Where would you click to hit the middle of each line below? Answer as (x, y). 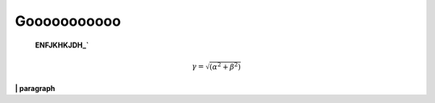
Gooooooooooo (68, 21)
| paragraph (35, 88)
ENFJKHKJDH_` (62, 45)
